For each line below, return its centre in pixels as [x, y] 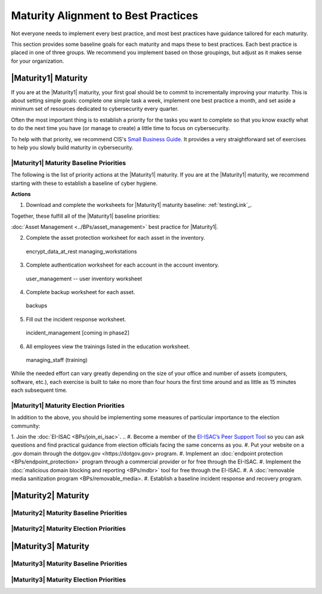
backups [37, 306]
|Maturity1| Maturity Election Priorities [68, 406]
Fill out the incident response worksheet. [76, 319]
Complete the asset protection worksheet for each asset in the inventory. [116, 238]
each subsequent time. [39, 390]
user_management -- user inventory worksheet [84, 279]
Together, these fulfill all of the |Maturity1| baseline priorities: [86, 216]
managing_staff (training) [57, 360]
